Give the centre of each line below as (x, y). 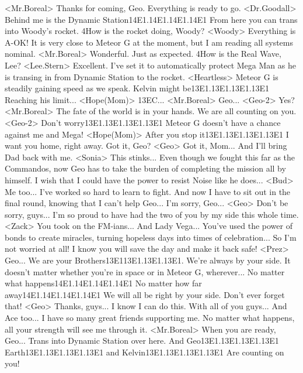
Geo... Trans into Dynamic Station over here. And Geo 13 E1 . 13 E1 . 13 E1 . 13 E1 (142, 341)
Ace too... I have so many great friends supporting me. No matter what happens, (150, 318)
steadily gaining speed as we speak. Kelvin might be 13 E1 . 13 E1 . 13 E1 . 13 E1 (137, 88)
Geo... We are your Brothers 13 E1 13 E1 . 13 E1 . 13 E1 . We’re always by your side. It (148, 260)
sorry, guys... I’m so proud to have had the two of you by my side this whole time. (152, 214)
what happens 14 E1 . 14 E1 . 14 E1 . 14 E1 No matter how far (103, 283)
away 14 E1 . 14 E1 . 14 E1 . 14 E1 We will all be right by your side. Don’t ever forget (145, 294)
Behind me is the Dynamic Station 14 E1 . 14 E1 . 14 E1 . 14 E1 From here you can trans (151, 19)
